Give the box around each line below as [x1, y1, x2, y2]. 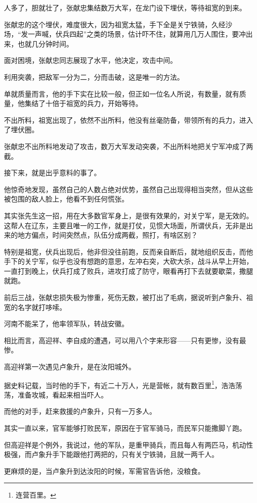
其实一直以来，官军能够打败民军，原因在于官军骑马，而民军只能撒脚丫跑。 [4, 423, 246, 433]
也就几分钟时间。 [17, 38, 73, 49]
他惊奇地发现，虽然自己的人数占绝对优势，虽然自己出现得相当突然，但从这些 [4, 184, 253, 194]
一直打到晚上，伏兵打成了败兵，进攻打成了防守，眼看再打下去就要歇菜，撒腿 [4, 265, 253, 276]
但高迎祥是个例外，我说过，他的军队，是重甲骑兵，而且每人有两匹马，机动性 [4, 439, 253, 450]
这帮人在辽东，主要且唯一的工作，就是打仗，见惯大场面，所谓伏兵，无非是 [4, 220, 246, 230]
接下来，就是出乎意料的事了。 [4, 167, 101, 178]
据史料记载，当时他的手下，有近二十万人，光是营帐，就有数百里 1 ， [4, 378, 221, 390]
